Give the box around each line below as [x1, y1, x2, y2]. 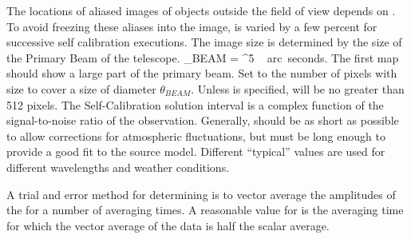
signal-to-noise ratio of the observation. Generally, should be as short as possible [6, 112, 399, 129]
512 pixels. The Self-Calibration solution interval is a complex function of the [6, 96, 384, 113]
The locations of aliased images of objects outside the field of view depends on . [6, 2, 396, 18]
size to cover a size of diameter [6, 80, 156, 97]
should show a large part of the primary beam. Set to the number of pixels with [6, 65, 397, 82]
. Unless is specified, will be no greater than [191, 80, 405, 97]
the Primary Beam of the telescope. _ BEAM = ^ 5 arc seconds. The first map [6, 49, 399, 66]
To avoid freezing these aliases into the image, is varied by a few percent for [6, 18, 377, 34]
